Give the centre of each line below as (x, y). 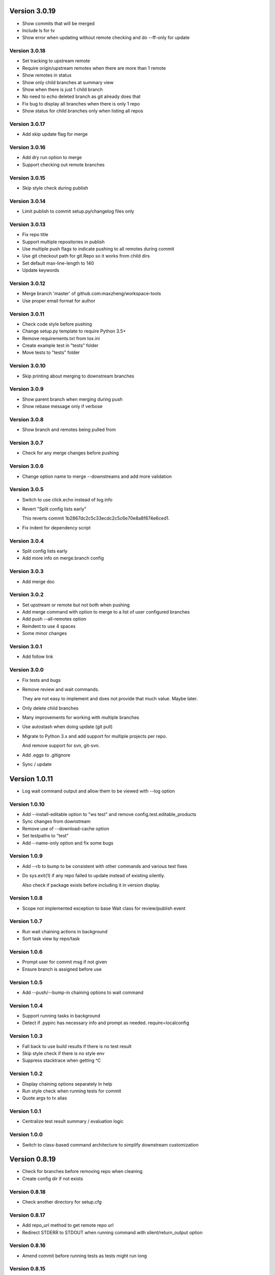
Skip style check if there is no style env (63, 1053)
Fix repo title (35, 235)
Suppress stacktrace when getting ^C (62, 1060)
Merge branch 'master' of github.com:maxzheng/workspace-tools (92, 294)
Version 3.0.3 (26, 571)
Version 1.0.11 (31, 779)
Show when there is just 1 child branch (62, 90)
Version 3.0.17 (27, 124)
